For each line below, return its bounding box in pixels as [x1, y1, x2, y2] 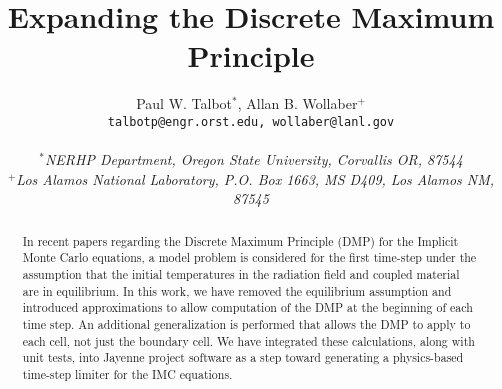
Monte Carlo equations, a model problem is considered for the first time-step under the [22, 249, 477, 266]
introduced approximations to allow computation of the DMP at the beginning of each [22, 299, 473, 316]
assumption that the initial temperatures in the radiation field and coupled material [22, 266, 460, 283]
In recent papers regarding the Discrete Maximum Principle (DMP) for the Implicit [22, 232, 459, 249]
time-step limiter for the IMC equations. [22, 365, 233, 382]
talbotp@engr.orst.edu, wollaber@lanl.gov [107, 114, 395, 129]
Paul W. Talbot [136, 93, 233, 114]
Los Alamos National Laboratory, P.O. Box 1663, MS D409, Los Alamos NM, [16, 168, 495, 189]
